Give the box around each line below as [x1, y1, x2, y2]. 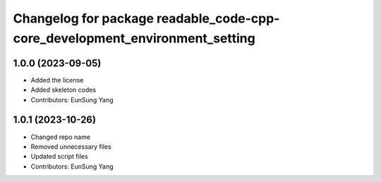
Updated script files [30, 152, 88, 161]
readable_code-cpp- [156, 11, 280, 26]
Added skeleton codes [30, 85, 97, 95]
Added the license [30, 75, 84, 84]
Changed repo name [30, 133, 91, 141]
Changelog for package [13, 11, 155, 26]
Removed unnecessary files [30, 142, 112, 151]
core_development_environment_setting [13, 30, 255, 46]
